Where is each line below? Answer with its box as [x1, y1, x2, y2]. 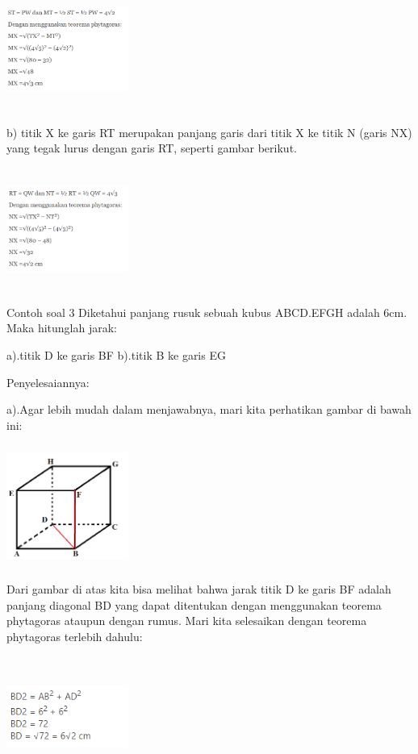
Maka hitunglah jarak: [6, 319, 117, 336]
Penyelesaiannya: [6, 373, 90, 390]
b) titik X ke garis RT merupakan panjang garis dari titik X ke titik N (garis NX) [6, 123, 412, 140]
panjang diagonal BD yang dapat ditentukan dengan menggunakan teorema [6, 596, 382, 613]
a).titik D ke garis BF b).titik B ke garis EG [6, 346, 226, 363]
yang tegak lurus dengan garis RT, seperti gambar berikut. [6, 140, 297, 156]
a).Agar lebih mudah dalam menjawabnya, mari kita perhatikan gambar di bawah [6, 401, 412, 418]
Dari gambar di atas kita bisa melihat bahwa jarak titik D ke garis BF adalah [6, 581, 391, 598]
